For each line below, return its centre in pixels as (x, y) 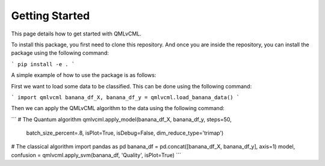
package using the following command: (60, 53)
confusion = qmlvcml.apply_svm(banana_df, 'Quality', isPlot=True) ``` (96, 155)
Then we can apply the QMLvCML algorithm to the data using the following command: (118, 108)
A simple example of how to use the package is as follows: (84, 75)
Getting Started (51, 16)
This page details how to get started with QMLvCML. (76, 34)
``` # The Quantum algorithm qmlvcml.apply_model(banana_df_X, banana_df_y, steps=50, (121, 119)
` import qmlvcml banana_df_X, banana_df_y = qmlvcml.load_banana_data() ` (125, 97)
